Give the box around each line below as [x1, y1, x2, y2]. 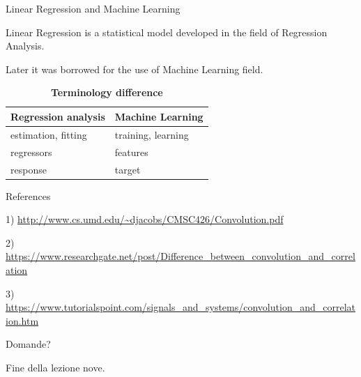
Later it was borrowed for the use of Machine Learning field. [6, 61, 263, 76]
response [10, 162, 47, 176]
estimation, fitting [10, 127, 87, 141]
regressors [10, 144, 52, 159]
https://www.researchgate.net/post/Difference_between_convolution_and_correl [6, 249, 355, 263]
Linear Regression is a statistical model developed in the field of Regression [6, 24, 328, 39]
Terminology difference [50, 85, 163, 100]
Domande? [6, 337, 51, 351]
